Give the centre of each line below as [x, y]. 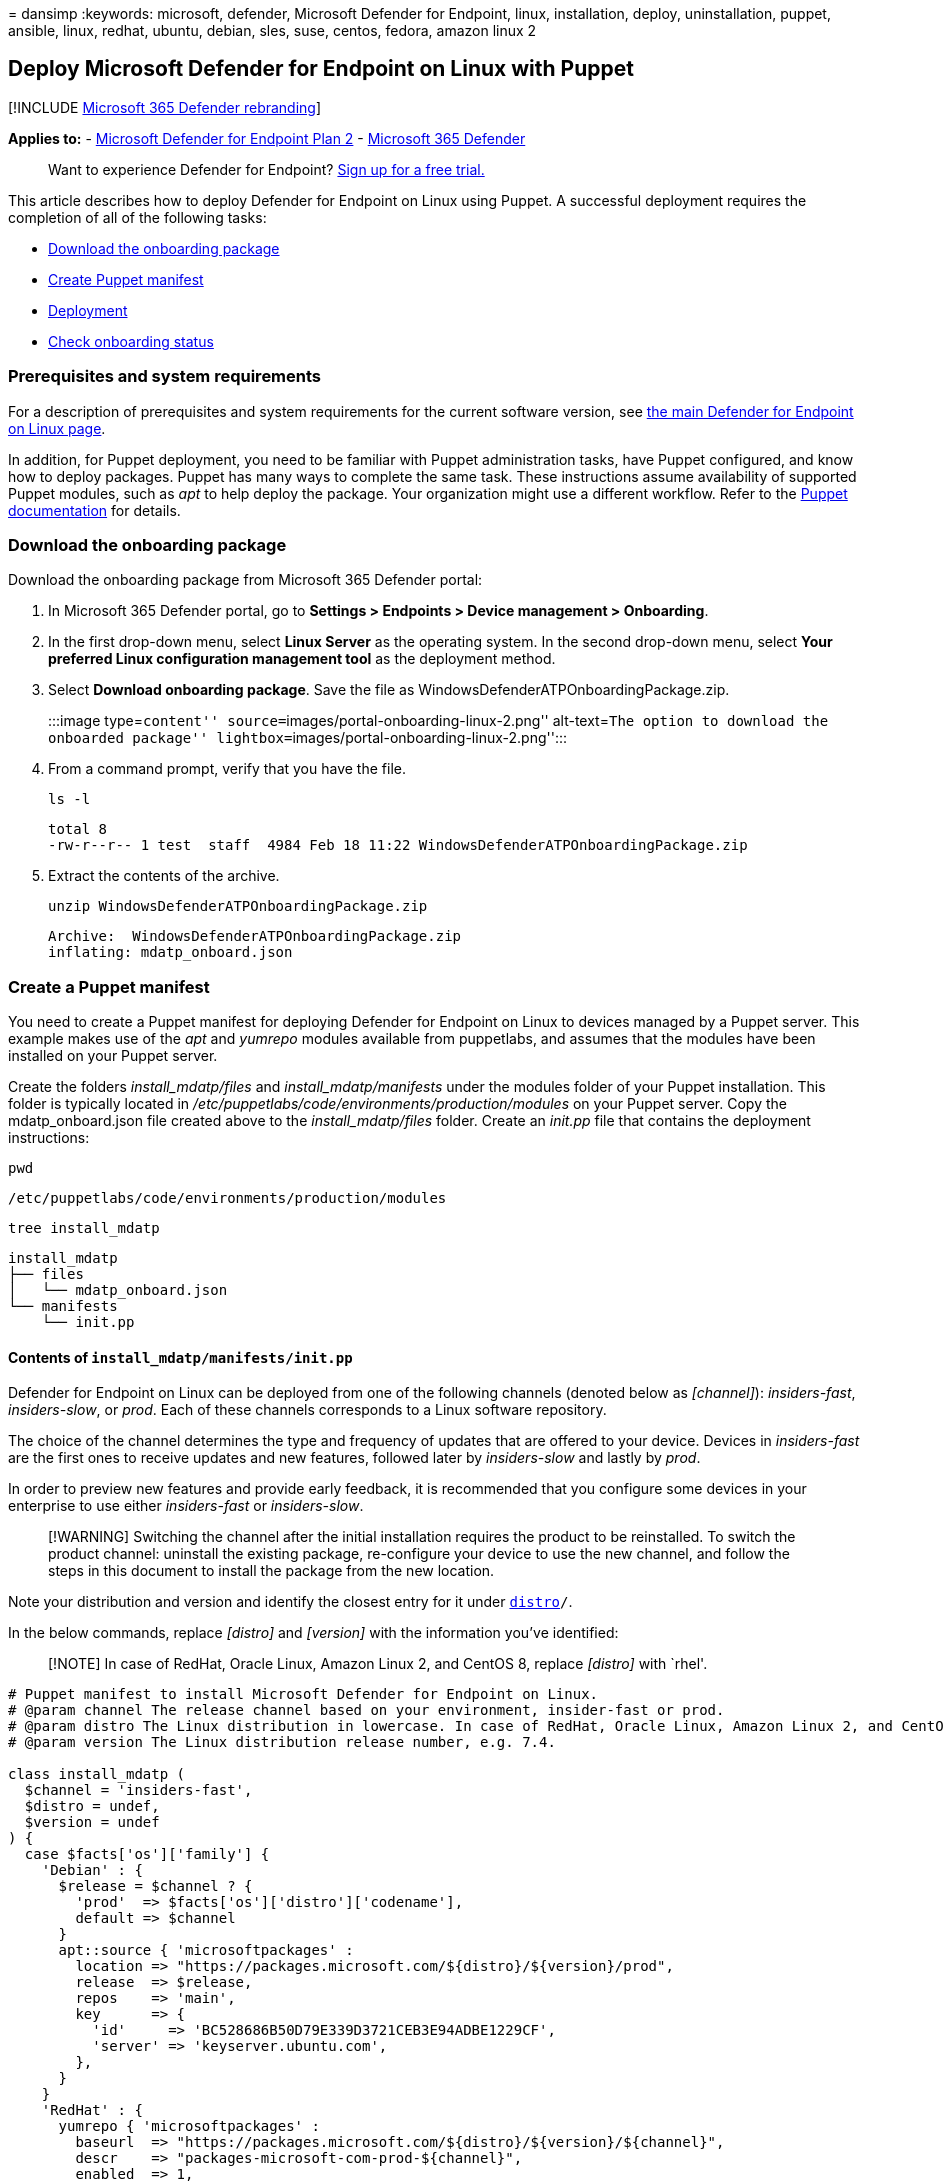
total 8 [78, 829]
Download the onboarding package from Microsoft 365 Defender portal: [245, 580]
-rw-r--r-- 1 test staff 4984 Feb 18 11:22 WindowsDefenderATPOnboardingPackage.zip [398, 845]
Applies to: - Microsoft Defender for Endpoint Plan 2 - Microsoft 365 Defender [267, 138]
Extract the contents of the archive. [164, 876]
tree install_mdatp [84, 1228]
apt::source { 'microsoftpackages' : [206, 1950]
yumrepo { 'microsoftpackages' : [189, 2126]
